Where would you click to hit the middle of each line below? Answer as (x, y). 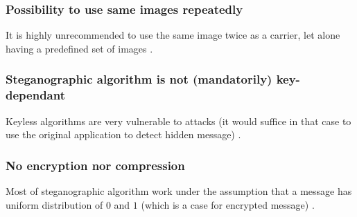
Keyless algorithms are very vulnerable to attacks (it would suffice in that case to (178, 121)
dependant (35, 95)
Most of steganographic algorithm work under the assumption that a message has (179, 190)
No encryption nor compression (95, 165)
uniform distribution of (54, 204)
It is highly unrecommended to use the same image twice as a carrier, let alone (173, 35)
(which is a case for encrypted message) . (228, 204)
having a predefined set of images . (79, 48)
